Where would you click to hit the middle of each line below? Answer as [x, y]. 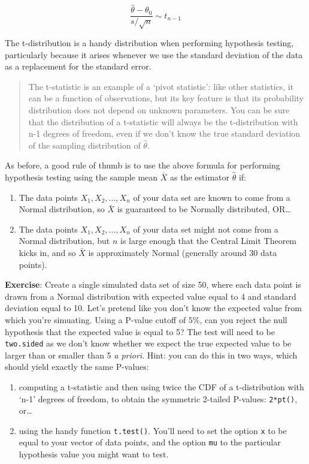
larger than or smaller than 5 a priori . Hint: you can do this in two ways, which [151, 355]
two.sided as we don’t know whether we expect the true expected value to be [148, 343]
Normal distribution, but [64, 241]
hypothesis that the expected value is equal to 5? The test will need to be [140, 331]
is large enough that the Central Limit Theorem [209, 241]
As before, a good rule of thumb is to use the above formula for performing [143, 165]
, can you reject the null [243, 319]
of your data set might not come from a [206, 229]
